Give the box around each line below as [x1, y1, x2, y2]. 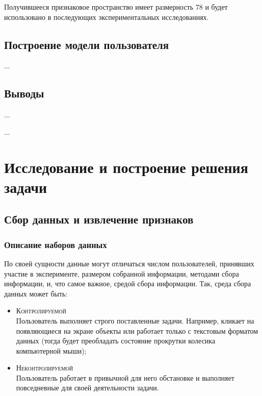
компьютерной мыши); [16, 345, 87, 356]
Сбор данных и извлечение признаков [4, 211, 194, 227]
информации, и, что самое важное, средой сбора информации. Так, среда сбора [4, 278, 251, 289]
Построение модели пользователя [4, 36, 169, 52]
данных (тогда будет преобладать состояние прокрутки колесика [16, 335, 216, 346]
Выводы [4, 85, 44, 101]
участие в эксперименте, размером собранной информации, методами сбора [4, 268, 239, 279]
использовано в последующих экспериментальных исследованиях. [4, 11, 209, 22]
